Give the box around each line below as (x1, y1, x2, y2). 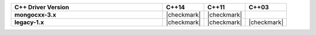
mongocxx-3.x (14, 11, 57, 18)
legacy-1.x (14, 18, 44, 26)
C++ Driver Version (14, 3, 70, 11)
